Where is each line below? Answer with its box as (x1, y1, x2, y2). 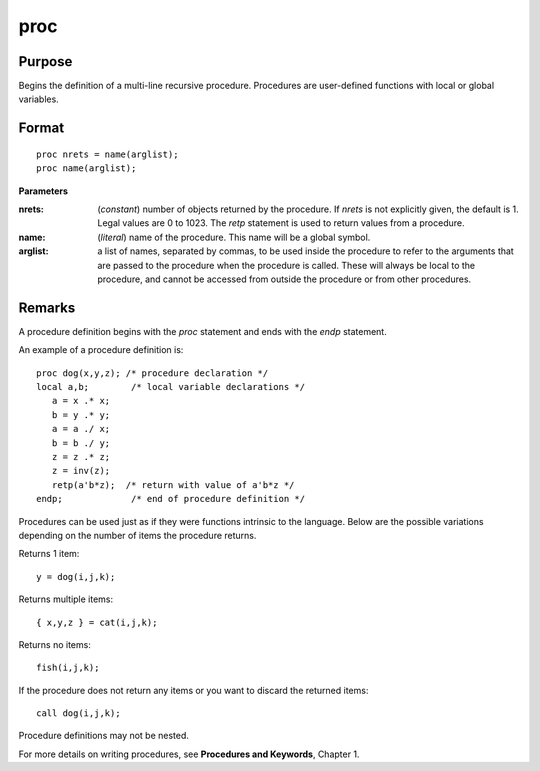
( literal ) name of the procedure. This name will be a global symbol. (97, 231, 371, 243)
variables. (18, 93, 59, 105)
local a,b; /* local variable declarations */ (36, 381, 305, 393)
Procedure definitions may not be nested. (18, 730, 190, 742)
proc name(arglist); (36, 163, 137, 174)
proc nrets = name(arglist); (36, 148, 179, 160)
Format (18, 120, 65, 137)
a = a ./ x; (51, 423, 111, 435)
